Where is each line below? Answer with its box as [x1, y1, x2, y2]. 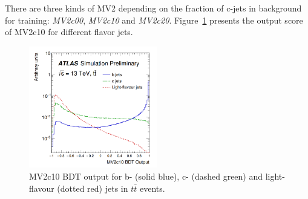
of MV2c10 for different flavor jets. [5, 25, 133, 38]
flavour [29, 181, 54, 194]
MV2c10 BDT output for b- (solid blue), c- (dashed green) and [29, 169, 263, 182]
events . [139, 181, 165, 194]
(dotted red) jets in [57, 181, 128, 194]
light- [265, 169, 285, 182]
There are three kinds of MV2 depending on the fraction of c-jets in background [5, 2, 302, 14]
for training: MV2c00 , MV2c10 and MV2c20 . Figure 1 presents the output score [5, 13, 303, 26]
